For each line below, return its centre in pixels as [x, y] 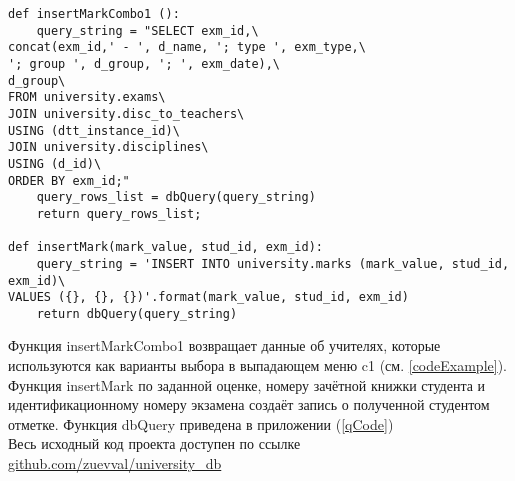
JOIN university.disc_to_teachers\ [126, 113]
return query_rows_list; [119, 213]
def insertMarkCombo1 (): [94, 14]
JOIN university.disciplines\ [108, 147]
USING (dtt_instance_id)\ [94, 130]
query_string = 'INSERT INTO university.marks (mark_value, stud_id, [273, 263]
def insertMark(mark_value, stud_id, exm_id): [165, 247]
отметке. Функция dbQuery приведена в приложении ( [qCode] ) [201, 423]
